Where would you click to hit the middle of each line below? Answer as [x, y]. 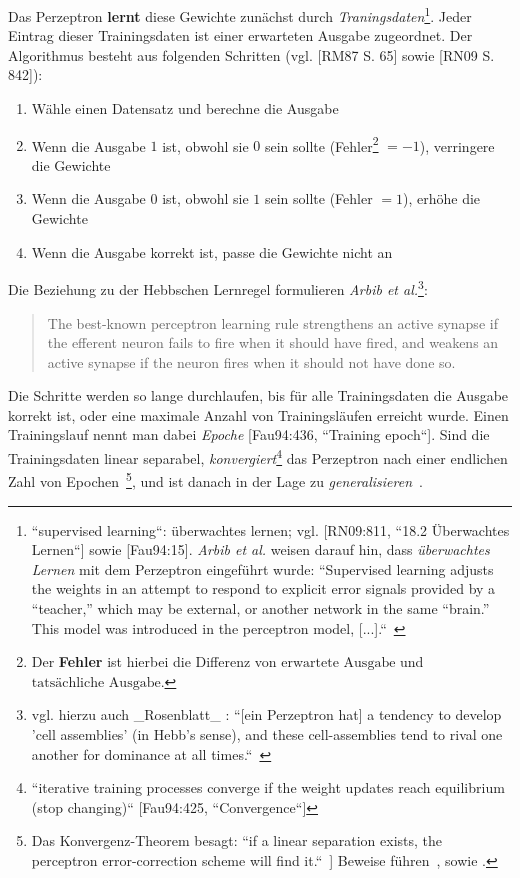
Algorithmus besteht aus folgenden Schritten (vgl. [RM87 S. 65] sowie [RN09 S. [251, 54]
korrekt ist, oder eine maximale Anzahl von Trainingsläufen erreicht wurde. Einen [258, 414]
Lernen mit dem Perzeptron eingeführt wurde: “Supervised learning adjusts [262, 568]
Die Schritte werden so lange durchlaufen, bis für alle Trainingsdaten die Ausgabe [258, 395]
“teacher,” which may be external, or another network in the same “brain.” [260, 607]
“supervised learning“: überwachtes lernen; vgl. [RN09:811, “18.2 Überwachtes [270, 529]
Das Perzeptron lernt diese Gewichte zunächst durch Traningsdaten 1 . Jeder [240, 14]
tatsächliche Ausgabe [96, 682]
